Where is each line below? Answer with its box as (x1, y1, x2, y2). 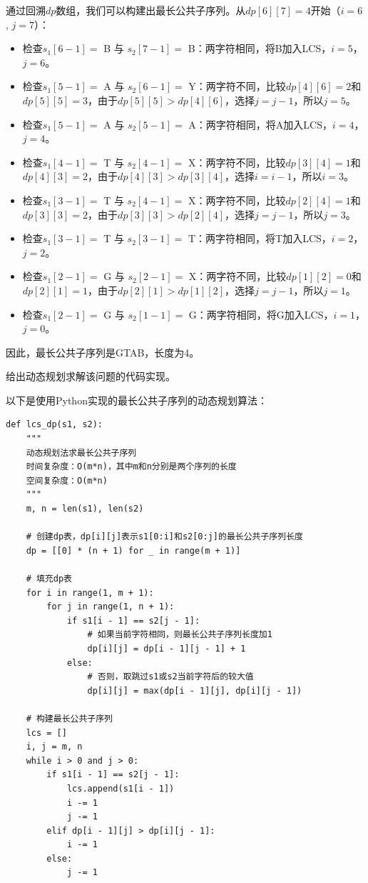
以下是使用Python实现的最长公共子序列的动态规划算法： (6, 392, 267, 407)
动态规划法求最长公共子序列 (26, 447, 137, 458)
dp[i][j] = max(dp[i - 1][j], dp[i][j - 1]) (87, 685, 302, 696)
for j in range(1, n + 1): (46, 602, 175, 612)
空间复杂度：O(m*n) (26, 475, 108, 486)
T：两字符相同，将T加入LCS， (188, 231, 332, 246)
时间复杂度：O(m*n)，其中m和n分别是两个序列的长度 (26, 462, 237, 472)
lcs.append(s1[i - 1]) (66, 783, 175, 794)
